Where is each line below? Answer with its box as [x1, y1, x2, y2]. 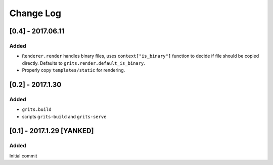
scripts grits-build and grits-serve [22, 113, 107, 119]
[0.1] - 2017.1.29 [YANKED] [9, 127, 94, 135]
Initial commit [9, 152, 37, 159]
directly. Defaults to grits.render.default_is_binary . [22, 60, 145, 66]
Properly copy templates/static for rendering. [22, 67, 125, 73]
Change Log [9, 8, 62, 19]
